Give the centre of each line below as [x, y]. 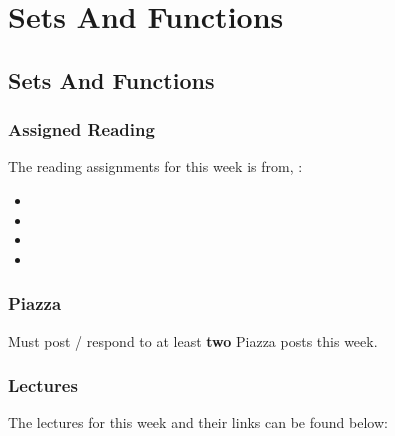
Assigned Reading [81, 129]
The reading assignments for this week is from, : [155, 166]
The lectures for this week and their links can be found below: [198, 422]
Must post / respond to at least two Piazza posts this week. [193, 340]
